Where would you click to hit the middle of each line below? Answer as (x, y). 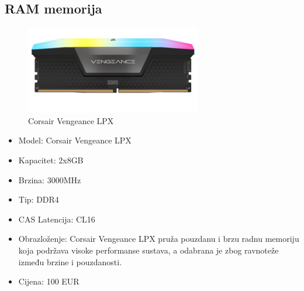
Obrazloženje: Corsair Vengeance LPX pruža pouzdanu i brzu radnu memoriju (159, 239)
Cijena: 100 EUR (49, 281)
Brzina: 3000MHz (50, 179)
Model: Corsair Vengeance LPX (75, 140)
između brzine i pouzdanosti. (70, 261)
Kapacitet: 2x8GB (51, 160)
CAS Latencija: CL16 (57, 219)
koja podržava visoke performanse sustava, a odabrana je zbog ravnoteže (148, 250)
